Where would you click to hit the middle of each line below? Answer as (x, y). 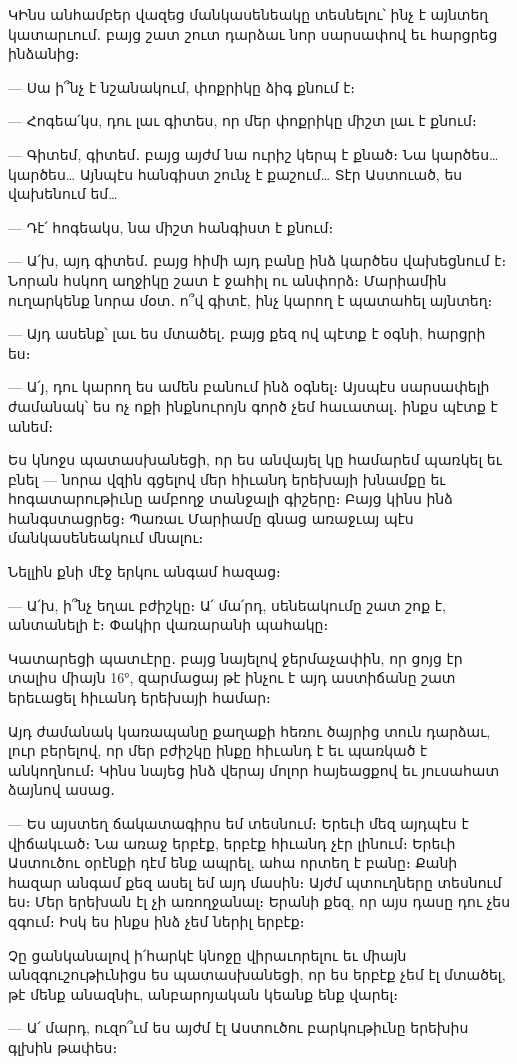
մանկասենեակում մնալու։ (106, 537)
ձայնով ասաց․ (61, 789)
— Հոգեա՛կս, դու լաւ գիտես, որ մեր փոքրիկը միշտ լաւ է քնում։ (242, 120)
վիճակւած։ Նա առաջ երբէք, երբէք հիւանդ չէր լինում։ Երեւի (232, 842)
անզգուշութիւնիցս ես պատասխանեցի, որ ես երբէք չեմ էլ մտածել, (257, 974)
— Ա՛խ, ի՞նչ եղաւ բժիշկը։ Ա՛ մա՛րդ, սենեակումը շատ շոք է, (227, 604)
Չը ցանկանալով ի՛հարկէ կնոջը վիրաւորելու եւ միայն (207, 954)
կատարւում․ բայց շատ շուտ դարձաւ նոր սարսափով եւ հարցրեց (253, 33)
